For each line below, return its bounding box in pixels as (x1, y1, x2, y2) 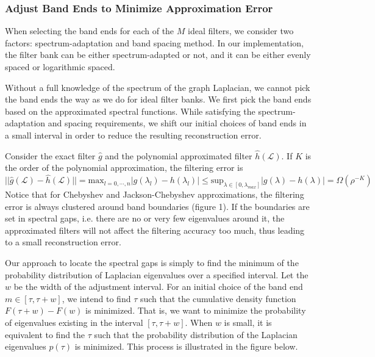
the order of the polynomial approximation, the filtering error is (5, 161, 243, 174)
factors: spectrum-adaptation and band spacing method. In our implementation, (5, 36, 304, 49)
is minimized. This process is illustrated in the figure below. (74, 340, 298, 353)
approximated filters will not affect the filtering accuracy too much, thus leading (5, 223, 305, 236)
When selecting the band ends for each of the (5, 24, 174, 37)
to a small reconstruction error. (5, 236, 121, 248)
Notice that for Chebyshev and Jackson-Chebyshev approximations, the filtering (5, 188, 304, 201)
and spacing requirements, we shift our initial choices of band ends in (48, 117, 307, 129)
